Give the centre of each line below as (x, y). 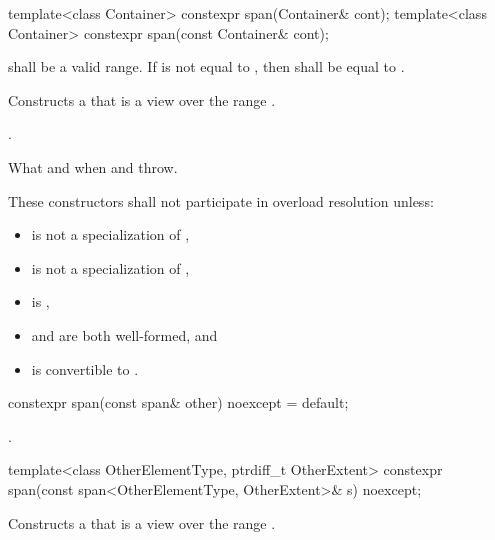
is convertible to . (85, 368)
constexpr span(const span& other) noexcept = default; (178, 402)
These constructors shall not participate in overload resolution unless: (221, 200)
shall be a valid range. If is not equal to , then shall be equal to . (206, 66)
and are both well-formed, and (124, 334)
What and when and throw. (93, 166)
